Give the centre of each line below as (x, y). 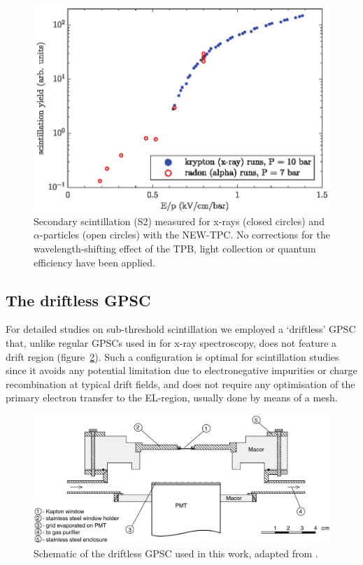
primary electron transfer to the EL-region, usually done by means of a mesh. (172, 398)
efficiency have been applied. (94, 262)
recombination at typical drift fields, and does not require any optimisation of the (180, 384)
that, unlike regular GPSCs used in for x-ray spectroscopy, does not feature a (171, 343)
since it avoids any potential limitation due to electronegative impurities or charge (181, 370)
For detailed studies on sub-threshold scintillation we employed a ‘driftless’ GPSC (181, 329)
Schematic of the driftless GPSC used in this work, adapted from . (176, 553)
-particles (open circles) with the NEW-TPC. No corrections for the (185, 235)
